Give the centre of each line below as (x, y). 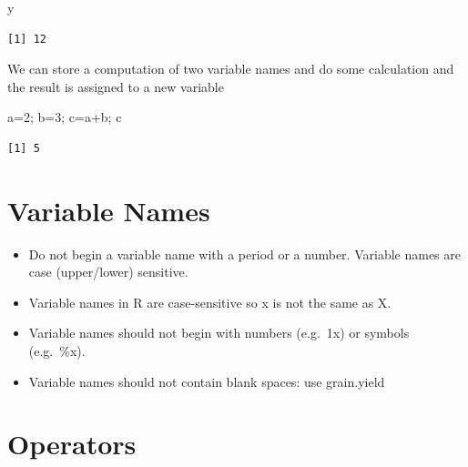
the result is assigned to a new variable (116, 86)
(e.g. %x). (57, 351)
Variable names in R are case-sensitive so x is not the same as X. (210, 302)
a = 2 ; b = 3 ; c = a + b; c (65, 117)
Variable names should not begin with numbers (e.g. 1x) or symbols (219, 333)
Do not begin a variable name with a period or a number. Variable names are (244, 254)
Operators (72, 444)
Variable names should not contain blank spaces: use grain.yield (207, 381)
